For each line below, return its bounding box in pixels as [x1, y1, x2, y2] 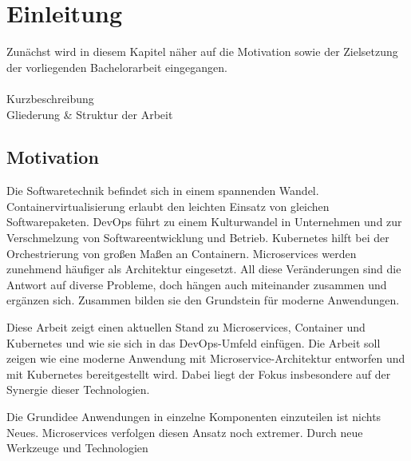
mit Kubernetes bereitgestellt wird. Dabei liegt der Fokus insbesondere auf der [6, 365, 391, 382]
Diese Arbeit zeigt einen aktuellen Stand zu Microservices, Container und [6, 319, 366, 336]
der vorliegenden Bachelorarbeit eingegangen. [6, 58, 227, 75]
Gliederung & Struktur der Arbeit [6, 105, 173, 122]
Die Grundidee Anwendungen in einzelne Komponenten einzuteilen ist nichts [6, 408, 381, 425]
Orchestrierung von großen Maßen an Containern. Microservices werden [6, 244, 357, 261]
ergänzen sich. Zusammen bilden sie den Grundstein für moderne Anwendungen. [6, 292, 400, 308]
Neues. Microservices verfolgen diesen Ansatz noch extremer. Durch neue [6, 423, 363, 440]
